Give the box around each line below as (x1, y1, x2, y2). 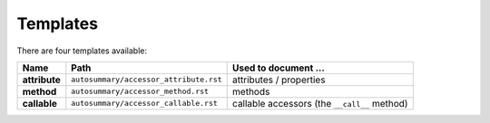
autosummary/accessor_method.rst (71, 87, 209, 97)
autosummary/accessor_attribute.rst (71, 75, 222, 85)
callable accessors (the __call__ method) (231, 97, 408, 109)
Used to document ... (231, 61, 326, 74)
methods (231, 85, 270, 98)
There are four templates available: (16, 45, 148, 56)
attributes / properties (231, 73, 326, 86)
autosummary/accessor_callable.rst (71, 99, 218, 109)
